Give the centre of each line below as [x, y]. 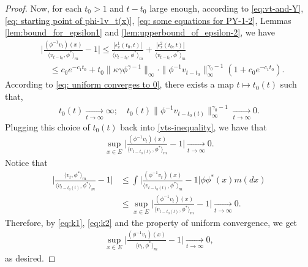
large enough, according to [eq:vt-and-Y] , [227, 8]
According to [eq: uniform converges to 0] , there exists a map [119, 84]
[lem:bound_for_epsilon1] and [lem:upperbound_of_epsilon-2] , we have [140, 32]
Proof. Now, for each [43, 8]
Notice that [26, 162]
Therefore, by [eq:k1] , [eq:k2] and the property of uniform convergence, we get [151, 222]
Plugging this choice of [47, 126]
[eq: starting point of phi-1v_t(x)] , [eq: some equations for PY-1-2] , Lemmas [148, 20]
